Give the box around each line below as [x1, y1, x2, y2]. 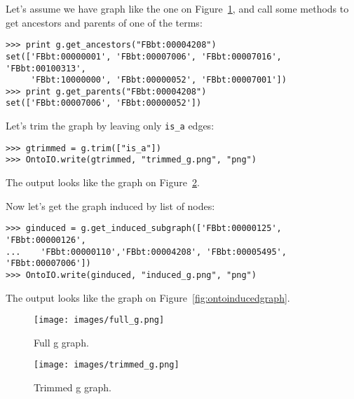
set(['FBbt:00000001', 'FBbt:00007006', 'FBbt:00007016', [6, 51, 282, 62]
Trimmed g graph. [34, 380, 111, 395]
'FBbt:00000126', [6, 234, 86, 245]
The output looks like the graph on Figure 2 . [6, 175, 200, 190]
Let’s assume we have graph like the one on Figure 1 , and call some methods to [6, 1, 349, 15]
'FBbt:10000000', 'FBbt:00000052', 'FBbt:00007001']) [30, 75, 287, 85]
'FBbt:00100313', [6, 63, 86, 73]
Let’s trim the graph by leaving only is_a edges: [6, 118, 215, 133]
